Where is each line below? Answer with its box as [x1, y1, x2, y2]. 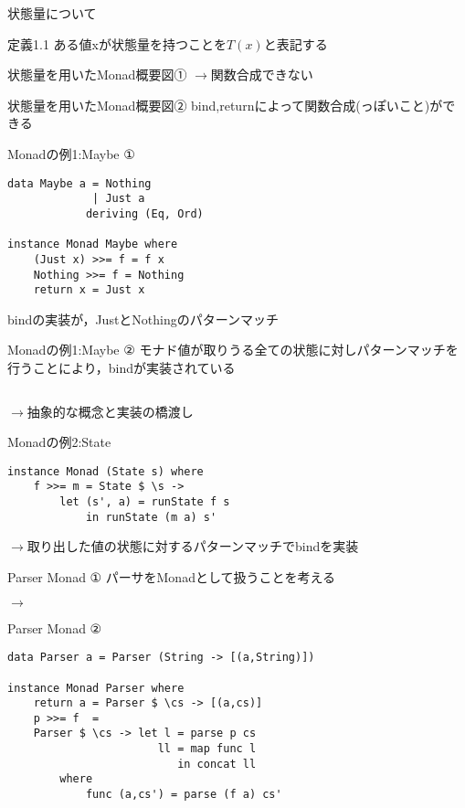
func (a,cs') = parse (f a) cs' [85, 788, 282, 802]
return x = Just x [33, 283, 145, 297]
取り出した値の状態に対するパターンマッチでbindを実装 [26, 537, 359, 556]
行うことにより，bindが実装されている [7, 358, 236, 377]
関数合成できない [210, 65, 313, 84]
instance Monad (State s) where [7, 464, 204, 478]
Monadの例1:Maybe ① [7, 144, 135, 163]
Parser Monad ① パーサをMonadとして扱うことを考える [7, 568, 336, 586]
